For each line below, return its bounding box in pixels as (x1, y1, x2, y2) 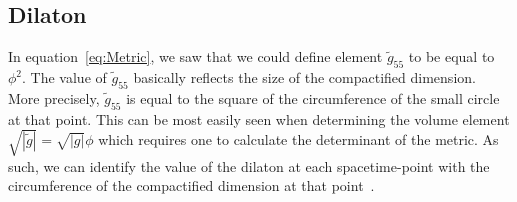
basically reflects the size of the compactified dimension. (133, 67, 476, 87)
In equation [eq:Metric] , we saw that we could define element (8, 46, 383, 67)
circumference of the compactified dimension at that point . (8, 175, 375, 196)
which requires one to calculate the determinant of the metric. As (98, 128, 499, 149)
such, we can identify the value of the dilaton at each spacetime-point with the (8, 155, 490, 176)
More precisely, (8, 87, 100, 108)
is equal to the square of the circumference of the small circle (126, 87, 500, 108)
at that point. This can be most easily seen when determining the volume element (8, 108, 510, 129)
